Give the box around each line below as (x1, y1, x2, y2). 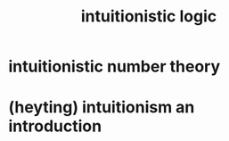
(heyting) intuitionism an (8, 97, 195, 118)
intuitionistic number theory (8, 56, 221, 77)
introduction (8, 116, 102, 137)
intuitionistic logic (80, 6, 217, 27)
